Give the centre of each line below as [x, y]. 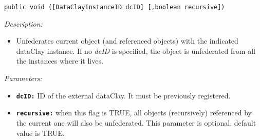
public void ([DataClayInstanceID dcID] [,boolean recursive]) [115, 7]
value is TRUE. [40, 133]
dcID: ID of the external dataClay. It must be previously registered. [123, 95]
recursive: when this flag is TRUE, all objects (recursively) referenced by [134, 113]
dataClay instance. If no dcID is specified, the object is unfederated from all [136, 51]
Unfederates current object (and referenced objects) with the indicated [127, 41]
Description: [23, 23]
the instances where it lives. [60, 61]
